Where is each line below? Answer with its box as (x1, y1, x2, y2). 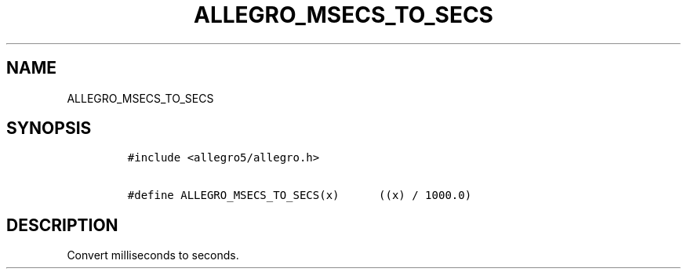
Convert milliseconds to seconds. (67, 248, 239, 262)
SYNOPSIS (6, 118, 92, 139)
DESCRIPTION (6, 215, 118, 235)
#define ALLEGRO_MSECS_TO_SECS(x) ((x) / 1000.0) (127, 189, 472, 202)
